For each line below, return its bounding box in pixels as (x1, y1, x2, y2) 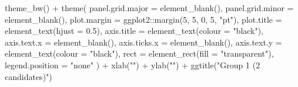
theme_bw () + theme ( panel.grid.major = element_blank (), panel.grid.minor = (5, 2, 294, 13)
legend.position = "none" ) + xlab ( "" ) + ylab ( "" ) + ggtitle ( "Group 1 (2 (5, 58, 260, 71)
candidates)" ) (5, 70, 52, 82)
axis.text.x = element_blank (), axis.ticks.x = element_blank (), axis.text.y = (5, 36, 282, 48)
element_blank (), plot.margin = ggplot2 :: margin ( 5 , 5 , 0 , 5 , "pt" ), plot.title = (5, 13, 282, 25)
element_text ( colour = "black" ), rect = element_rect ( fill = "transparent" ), (5, 47, 274, 60)
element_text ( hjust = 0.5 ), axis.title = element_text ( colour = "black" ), (5, 25, 264, 37)
